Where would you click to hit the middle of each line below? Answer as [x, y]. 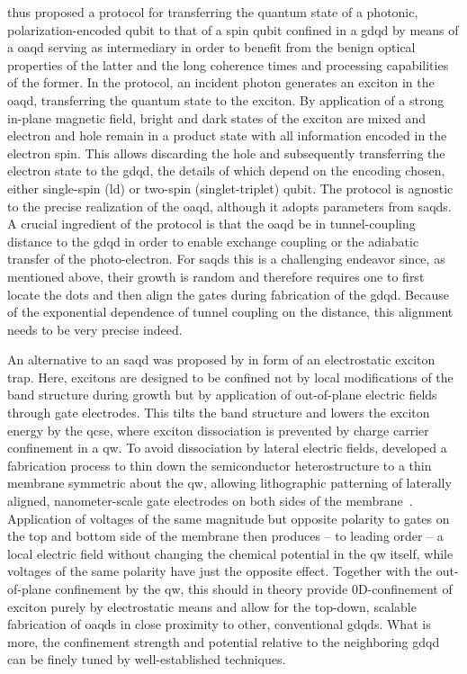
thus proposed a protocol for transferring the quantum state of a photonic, [213, 12]
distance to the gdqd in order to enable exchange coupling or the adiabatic [213, 241]
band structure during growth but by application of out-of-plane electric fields [222, 395]
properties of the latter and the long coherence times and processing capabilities [228, 64]
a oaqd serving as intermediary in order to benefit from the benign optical [211, 47]
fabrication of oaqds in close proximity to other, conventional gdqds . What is [219, 624]
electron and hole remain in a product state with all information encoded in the [227, 135]
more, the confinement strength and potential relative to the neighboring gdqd [224, 641]
